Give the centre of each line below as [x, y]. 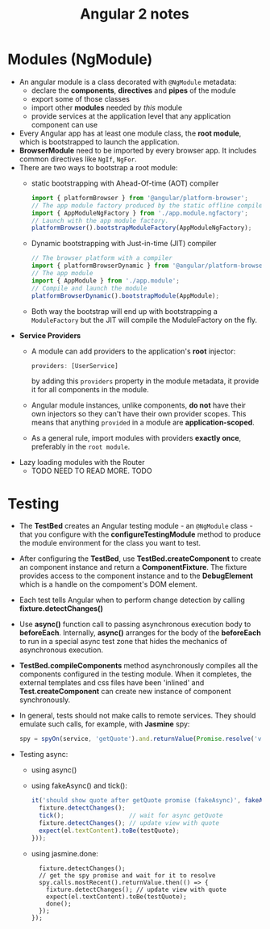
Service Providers [50, 335]
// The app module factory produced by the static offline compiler [149, 205]
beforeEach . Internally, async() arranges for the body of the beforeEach [140, 633]
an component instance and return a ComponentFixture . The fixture [133, 567]
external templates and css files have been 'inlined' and [112, 683]
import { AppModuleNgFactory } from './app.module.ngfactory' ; [140, 213]
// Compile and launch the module [89, 288]
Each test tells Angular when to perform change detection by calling [132, 600]
